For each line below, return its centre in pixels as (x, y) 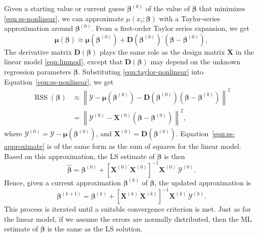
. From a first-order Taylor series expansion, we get (170, 28)
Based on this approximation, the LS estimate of (79, 156)
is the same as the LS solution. (95, 229)
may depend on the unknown (196, 62)
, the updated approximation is (203, 182)
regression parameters (38, 71)
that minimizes (222, 8)
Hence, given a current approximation (63, 182)
